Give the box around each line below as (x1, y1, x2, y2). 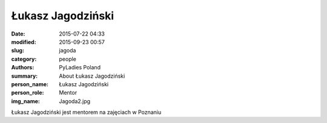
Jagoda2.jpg (59, 97, 91, 105)
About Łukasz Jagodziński (59, 72, 125, 80)
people (59, 55, 77, 63)
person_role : (11, 89, 44, 96)
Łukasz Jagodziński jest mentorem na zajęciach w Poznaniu (11, 109, 162, 116)
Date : (11, 30, 25, 37)
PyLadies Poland (59, 64, 101, 71)
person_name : (11, 80, 48, 87)
